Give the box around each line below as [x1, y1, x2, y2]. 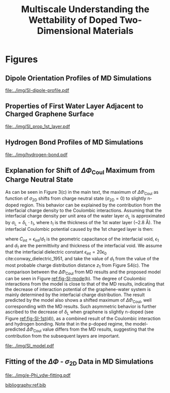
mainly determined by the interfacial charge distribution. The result [5, 292, 145, 298]
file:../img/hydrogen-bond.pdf [5, 151, 67, 158]
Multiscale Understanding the [21, 4, 150, 15]
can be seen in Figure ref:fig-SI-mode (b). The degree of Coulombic [5, 275, 146, 281]
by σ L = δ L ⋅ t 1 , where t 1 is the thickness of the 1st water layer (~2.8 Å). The [5, 220, 161, 227]
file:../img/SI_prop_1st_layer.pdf [5, 123, 70, 129]
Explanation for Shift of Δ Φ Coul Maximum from [5, 166, 155, 176]
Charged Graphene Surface [5, 110, 94, 119]
